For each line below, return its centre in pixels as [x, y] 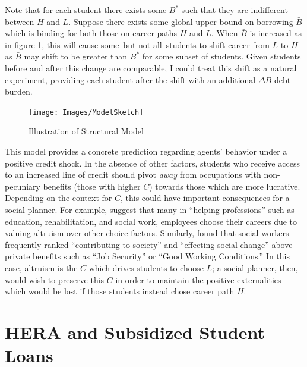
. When [224, 33]
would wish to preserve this [55, 279]
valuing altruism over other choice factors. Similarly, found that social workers [147, 233]
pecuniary [23, 186]
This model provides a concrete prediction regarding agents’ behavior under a [146, 151]
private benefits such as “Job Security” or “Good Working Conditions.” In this [147, 256]
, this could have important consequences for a [205, 198]
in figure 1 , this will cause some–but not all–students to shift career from [137, 44]
